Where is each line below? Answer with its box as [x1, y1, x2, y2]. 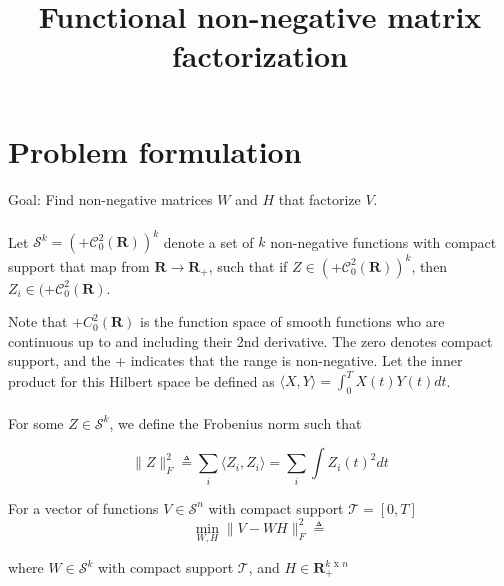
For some [8, 412, 64, 433]
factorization [171, 35, 348, 76]
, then [411, 255, 448, 276]
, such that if [208, 255, 288, 276]
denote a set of [163, 231, 254, 252]
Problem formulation [8, 130, 302, 171]
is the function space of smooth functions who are [140, 311, 445, 332]
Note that [8, 311, 68, 332]
